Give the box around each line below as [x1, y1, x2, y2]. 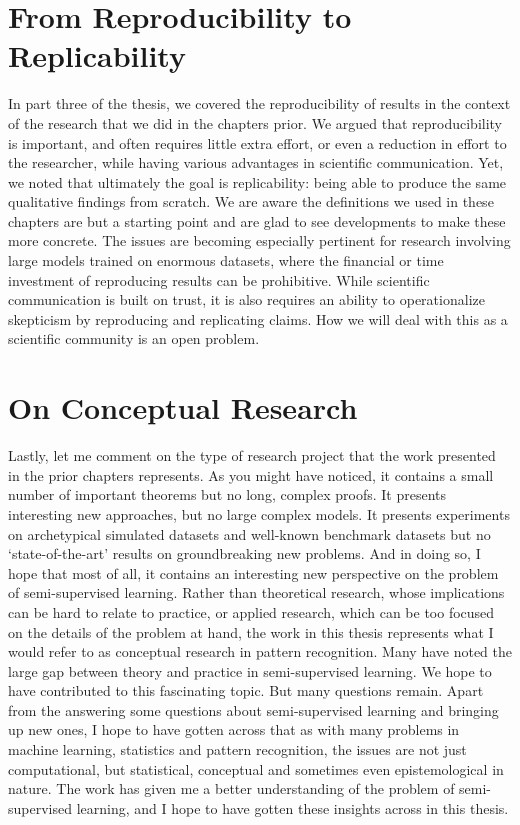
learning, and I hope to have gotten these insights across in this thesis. [76, 797, 509, 818]
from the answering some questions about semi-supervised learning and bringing [8, 699, 499, 720]
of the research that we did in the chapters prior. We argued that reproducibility [8, 112, 503, 133]
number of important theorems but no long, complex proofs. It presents [8, 484, 447, 505]
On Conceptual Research [8, 387, 358, 428]
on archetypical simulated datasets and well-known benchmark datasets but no [8, 523, 491, 544]
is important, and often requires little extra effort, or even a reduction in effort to [8, 132, 507, 153]
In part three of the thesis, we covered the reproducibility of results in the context [8, 93, 511, 114]
